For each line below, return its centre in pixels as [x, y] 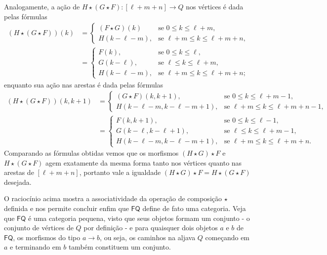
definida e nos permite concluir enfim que [66, 208]
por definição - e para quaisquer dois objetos [151, 228]
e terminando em [36, 247]
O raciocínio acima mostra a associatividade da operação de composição [113, 198]
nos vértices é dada [215, 6]
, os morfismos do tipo [47, 237]
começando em [227, 237]
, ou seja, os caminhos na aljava [148, 237]
